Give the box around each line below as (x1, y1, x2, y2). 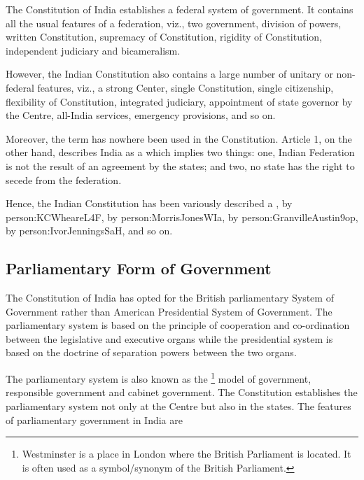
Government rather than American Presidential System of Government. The (6, 304, 332, 318)
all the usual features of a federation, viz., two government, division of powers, (6, 15, 342, 30)
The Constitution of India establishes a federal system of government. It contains (6, 2, 353, 16)
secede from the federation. (6, 172, 122, 187)
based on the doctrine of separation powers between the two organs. (6, 345, 297, 360)
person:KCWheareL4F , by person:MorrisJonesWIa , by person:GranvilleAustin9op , (6, 209, 358, 224)
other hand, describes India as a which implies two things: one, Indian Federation (6, 145, 355, 160)
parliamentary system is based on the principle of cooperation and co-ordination (6, 318, 350, 332)
